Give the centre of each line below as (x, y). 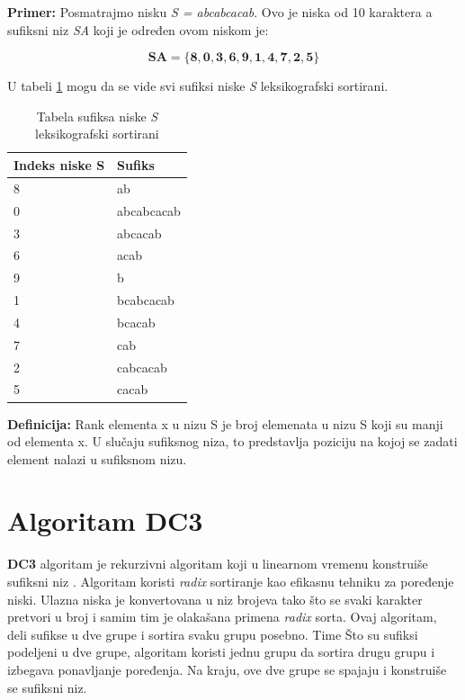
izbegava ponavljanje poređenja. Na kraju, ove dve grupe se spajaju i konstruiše (227, 669)
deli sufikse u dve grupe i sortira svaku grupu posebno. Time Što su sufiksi (213, 634)
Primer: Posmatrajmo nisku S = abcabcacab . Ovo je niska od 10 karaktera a (220, 12)
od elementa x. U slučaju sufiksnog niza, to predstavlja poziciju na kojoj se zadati (232, 441)
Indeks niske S (59, 164)
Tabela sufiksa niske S (97, 116)
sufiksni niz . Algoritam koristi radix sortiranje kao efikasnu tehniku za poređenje (231, 581)
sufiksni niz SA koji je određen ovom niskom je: (138, 29)
